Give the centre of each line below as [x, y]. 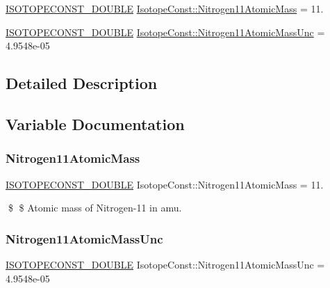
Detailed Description [82, 83]
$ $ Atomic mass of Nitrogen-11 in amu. [95, 208]
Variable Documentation [95, 123]
